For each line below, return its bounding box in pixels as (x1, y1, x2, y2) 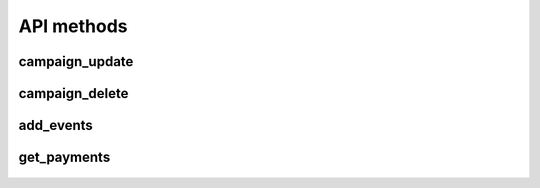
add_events (18, 117, 94, 134)
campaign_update (18, 53, 134, 70)
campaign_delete (18, 85, 129, 102)
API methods (18, 15, 129, 37)
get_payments (18, 149, 111, 166)
